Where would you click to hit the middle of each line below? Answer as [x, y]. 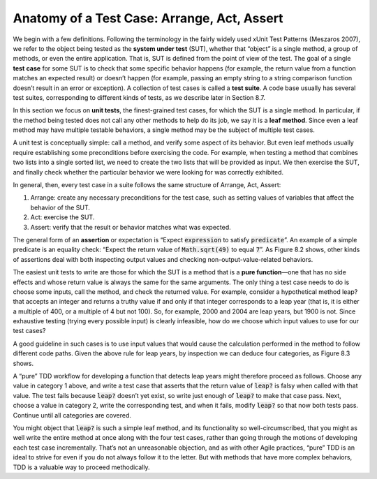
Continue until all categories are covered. [72, 415]
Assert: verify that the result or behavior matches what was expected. [131, 227]
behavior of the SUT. [60, 207]
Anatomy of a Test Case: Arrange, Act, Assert [148, 18]
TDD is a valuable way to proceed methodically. [81, 467]
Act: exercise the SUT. [62, 217]
